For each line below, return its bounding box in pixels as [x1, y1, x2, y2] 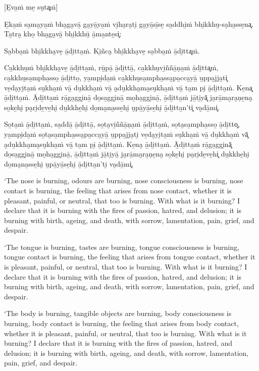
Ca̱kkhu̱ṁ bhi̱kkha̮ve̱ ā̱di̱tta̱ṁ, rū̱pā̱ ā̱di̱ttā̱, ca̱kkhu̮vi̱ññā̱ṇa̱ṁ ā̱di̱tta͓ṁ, [4, 62, 219, 73]
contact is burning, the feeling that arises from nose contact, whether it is [4, 185, 232, 195]
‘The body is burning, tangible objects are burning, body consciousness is [4, 308, 232, 319]
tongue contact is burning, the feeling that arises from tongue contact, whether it [4, 251, 255, 262]
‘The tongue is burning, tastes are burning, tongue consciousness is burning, [4, 241, 239, 252]
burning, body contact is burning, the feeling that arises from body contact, [4, 318, 239, 329]
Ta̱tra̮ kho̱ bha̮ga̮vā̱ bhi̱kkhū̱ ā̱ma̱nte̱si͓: [4, 28, 122, 39]
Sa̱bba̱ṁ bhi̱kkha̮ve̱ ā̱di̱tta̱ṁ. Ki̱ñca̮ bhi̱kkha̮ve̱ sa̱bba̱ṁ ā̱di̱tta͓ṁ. [4, 45, 200, 56]
